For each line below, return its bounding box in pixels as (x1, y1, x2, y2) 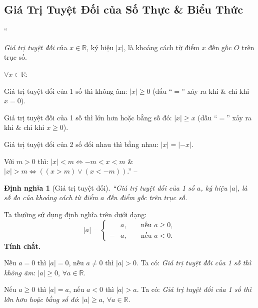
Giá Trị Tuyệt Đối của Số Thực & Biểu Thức (4, 2, 243, 17)
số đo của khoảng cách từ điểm (4, 192, 98, 203)
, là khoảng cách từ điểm (123, 42, 200, 52)
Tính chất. (4, 240, 41, 251)
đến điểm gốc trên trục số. (106, 192, 187, 203)
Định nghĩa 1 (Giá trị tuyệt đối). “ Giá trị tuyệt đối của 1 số (4, 182, 194, 193)
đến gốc (208, 42, 232, 52)
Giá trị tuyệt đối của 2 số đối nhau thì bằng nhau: (4, 138, 159, 149)
